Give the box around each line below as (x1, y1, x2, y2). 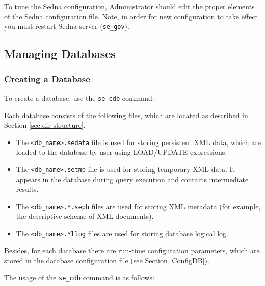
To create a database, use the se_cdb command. (4, 92, 154, 103)
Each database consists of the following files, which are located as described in (4, 109, 248, 120)
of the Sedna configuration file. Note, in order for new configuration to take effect (4, 11, 258, 21)
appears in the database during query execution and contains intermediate (16, 174, 249, 184)
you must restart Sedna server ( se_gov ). (4, 21, 129, 32)
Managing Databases (4, 46, 116, 62)
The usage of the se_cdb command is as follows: (4, 272, 154, 282)
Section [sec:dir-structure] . (4, 120, 86, 130)
